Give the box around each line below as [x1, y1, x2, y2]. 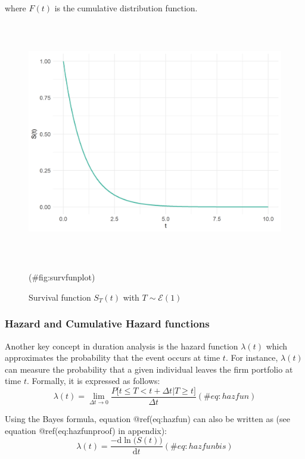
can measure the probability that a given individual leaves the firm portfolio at [5, 363, 293, 375]
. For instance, [225, 351, 278, 364]
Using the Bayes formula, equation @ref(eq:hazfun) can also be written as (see [5, 413, 291, 425]
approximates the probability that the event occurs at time [5, 351, 220, 364]
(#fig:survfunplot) [29, 271, 95, 283]
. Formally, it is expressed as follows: [26, 374, 160, 387]
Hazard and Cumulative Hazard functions [5, 316, 210, 331]
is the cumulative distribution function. [54, 2, 198, 14]
